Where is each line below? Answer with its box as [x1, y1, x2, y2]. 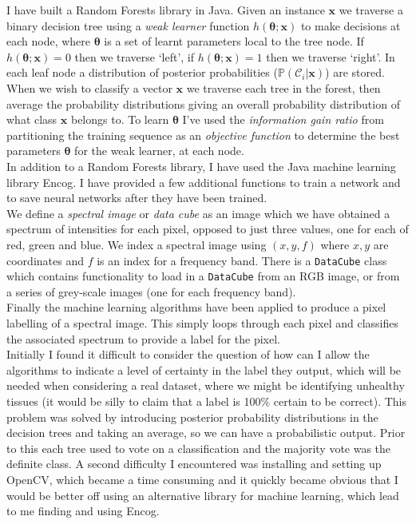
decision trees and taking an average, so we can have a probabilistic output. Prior [6, 424, 406, 441]
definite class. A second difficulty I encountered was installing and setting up [6, 455, 382, 472]
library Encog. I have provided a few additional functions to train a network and [6, 173, 401, 190]
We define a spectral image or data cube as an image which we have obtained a [6, 204, 390, 221]
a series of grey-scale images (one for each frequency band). [6, 283, 296, 300]
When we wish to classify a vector [6, 79, 172, 96]
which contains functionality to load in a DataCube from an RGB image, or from [6, 268, 400, 284]
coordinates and [6, 252, 84, 268]
